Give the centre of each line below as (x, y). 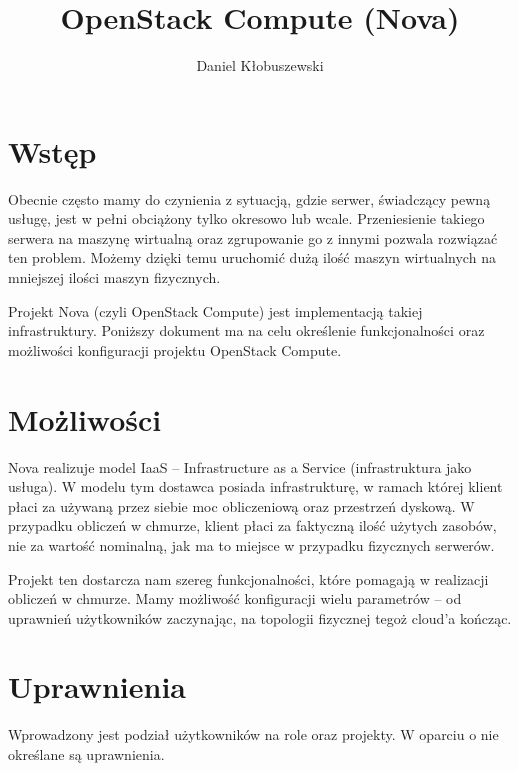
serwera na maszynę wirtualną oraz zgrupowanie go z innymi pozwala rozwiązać (253, 237)
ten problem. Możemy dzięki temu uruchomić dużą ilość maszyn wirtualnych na (252, 257)
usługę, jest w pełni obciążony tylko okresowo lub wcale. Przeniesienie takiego (246, 218)
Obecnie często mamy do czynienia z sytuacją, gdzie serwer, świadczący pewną (249, 198)
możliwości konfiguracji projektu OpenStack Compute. (175, 349)
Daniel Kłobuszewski (260, 65)
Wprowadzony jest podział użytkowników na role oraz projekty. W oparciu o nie (253, 734)
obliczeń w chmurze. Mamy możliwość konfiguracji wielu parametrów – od (235, 598)
